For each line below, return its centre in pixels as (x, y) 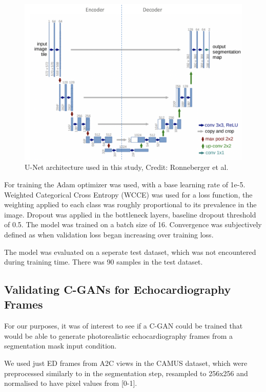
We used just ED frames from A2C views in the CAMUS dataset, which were (126, 363)
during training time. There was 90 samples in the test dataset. (104, 262)
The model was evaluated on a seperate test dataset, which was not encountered (130, 252)
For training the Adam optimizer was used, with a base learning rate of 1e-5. (125, 184)
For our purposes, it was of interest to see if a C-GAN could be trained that (124, 326)
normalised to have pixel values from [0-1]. (71, 383)
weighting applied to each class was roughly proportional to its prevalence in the (130, 204)
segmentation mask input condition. (60, 346)
